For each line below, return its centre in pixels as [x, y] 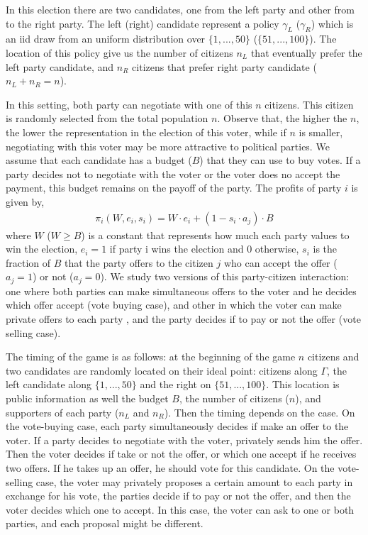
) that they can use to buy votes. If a [280, 160]
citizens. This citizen [309, 104]
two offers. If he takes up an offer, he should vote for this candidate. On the [170, 467]
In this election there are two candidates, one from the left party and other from [180, 9]
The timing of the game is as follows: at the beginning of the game [151, 357]
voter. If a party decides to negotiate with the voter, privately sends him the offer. [184, 440]
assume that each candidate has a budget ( [99, 160]
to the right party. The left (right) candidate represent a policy [143, 23]
